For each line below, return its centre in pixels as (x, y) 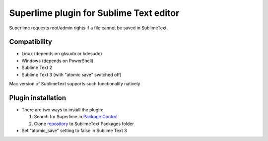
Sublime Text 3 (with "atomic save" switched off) (71, 74)
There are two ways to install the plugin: (63, 110)
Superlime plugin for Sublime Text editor (94, 13)
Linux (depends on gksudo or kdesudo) (62, 54)
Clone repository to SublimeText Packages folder (84, 124)
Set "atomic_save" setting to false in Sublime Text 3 (74, 131)
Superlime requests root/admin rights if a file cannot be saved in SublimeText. (89, 28)
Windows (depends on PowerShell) (58, 61)
